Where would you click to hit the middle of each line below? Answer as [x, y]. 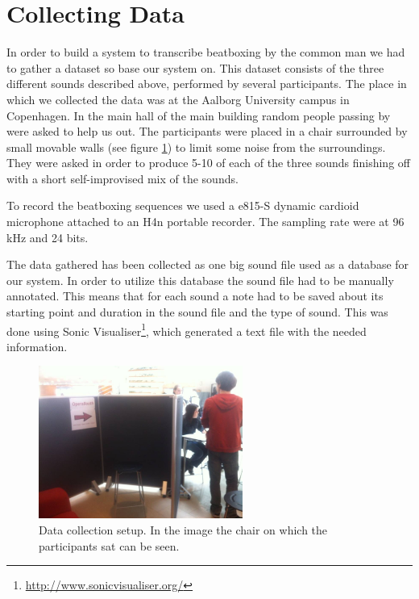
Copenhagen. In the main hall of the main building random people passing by [199, 115]
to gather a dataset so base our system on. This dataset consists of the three [195, 67]
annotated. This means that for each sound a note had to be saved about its [195, 296]
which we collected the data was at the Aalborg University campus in [178, 99]
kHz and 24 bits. [48, 237]
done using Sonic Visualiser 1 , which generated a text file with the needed [187, 329]
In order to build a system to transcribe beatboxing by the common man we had [206, 52]
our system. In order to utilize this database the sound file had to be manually [200, 280]
